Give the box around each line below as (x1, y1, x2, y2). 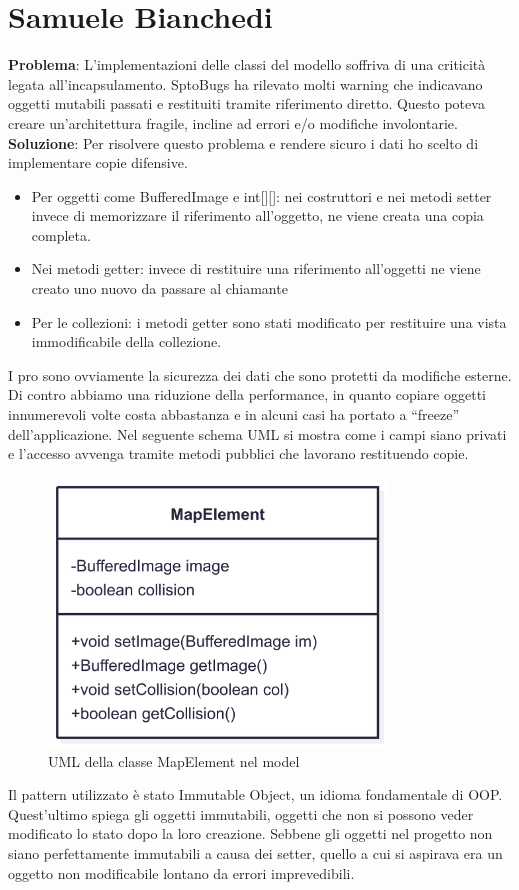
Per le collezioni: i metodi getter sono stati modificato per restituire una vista (31, 311, 507, 332)
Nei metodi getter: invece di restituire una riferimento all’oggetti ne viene (31, 258, 481, 279)
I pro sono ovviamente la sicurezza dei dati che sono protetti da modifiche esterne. (8, 364, 512, 385)
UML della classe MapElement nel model (48, 750, 300, 771)
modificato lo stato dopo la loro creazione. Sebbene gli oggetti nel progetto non (8, 823, 493, 844)
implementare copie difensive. (8, 152, 188, 173)
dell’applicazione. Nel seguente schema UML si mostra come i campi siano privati (8, 423, 507, 444)
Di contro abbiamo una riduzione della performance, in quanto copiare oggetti (8, 384, 486, 405)
